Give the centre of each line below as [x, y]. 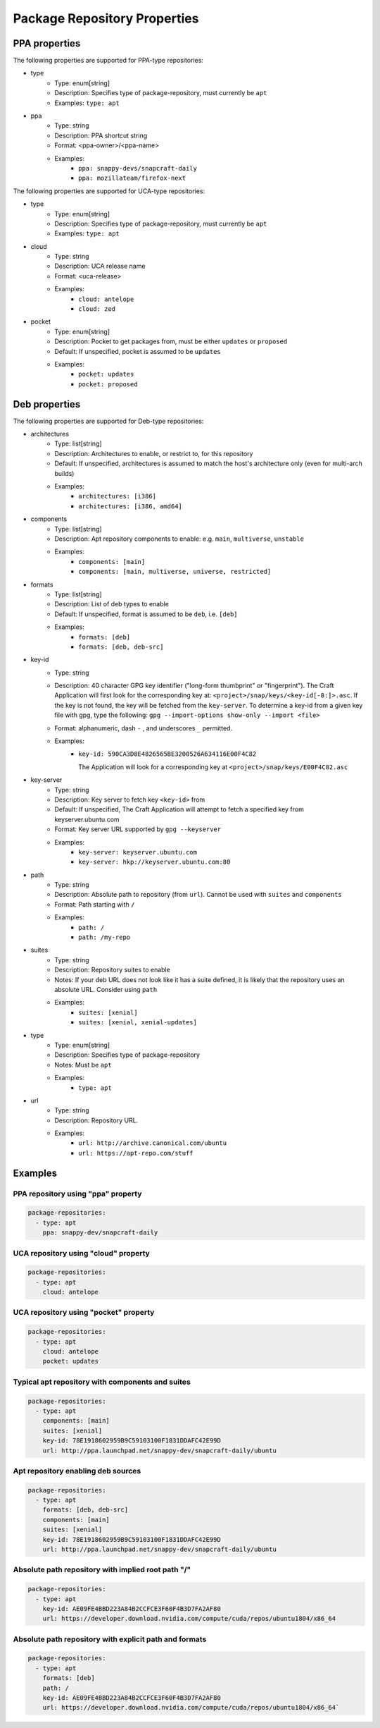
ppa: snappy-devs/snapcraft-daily [138, 168]
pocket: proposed [108, 384]
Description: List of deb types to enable [112, 604]
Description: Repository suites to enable [112, 970]
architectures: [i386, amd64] [131, 506]
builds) [64, 473]
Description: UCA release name [100, 266]
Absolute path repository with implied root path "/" [102, 1570]
